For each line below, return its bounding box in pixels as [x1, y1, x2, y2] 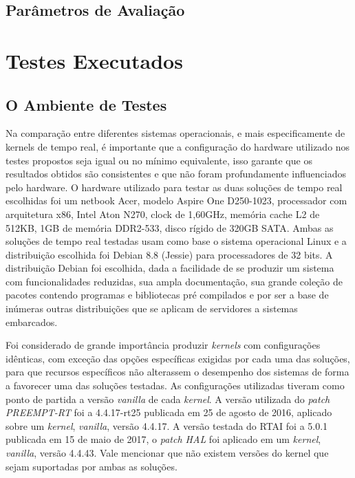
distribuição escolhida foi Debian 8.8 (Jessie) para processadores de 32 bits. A [6, 247, 333, 261]
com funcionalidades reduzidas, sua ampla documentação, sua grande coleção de [6, 274, 343, 288]
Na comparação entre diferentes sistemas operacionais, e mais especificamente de [6, 126, 345, 140]
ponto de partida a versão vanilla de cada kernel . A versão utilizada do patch [6, 391, 330, 406]
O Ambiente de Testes [6, 94, 167, 115]
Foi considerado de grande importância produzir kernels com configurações [6, 338, 321, 352]
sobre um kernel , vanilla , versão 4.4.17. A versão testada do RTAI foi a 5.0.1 [6, 418, 328, 433]
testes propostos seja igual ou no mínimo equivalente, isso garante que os [6, 153, 312, 167]
